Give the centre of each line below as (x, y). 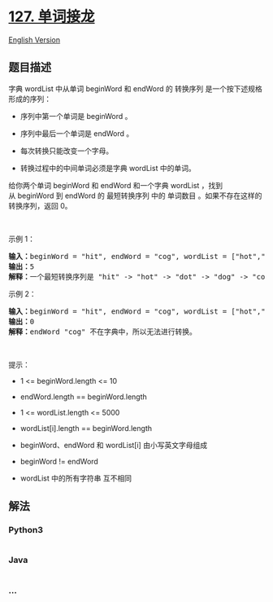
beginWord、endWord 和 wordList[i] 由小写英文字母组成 (114, 445)
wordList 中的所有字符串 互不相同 (76, 478)
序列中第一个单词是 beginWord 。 (76, 116)
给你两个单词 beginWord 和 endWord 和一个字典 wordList (104, 185)
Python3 (26, 530)
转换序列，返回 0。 (40, 205)
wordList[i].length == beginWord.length (86, 428)
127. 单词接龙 (52, 17)
